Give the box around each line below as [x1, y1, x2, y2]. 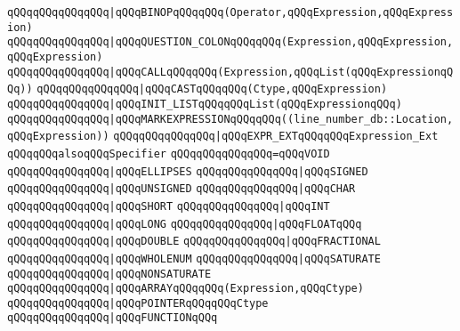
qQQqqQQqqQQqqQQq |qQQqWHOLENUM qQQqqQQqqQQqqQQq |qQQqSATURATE [7, 252, 381, 265]
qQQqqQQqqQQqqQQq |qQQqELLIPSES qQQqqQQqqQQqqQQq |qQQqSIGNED [7, 165, 368, 178]
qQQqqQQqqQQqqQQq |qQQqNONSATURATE [7, 267, 212, 280]
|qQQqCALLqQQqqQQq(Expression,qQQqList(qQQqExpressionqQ [109, 65, 454, 78]
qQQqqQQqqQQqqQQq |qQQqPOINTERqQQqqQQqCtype [7, 296, 269, 310]
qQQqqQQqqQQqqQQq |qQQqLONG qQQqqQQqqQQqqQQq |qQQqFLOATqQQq [7, 217, 362, 230]
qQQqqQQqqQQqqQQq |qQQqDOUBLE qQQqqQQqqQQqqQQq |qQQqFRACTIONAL [7, 235, 381, 248]
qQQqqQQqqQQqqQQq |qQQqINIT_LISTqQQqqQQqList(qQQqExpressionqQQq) [7, 97, 402, 110]
